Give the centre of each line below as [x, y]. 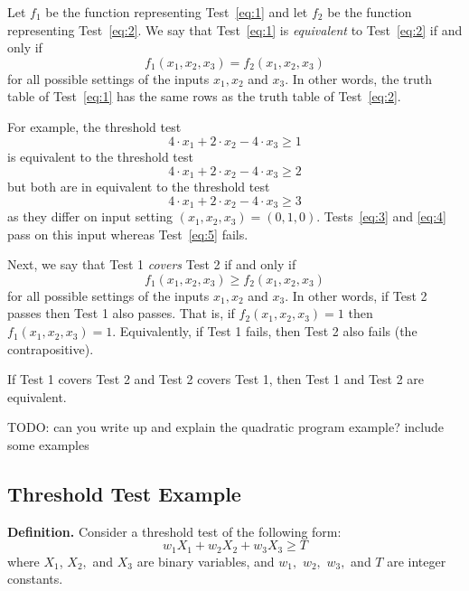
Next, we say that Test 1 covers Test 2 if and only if [152, 264]
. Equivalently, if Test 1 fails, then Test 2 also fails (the [265, 331]
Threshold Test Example [124, 494]
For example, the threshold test [94, 126]
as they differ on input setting [90, 216]
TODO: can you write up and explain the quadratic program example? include [225, 427]
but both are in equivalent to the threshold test [139, 187]
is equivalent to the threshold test [100, 157]
